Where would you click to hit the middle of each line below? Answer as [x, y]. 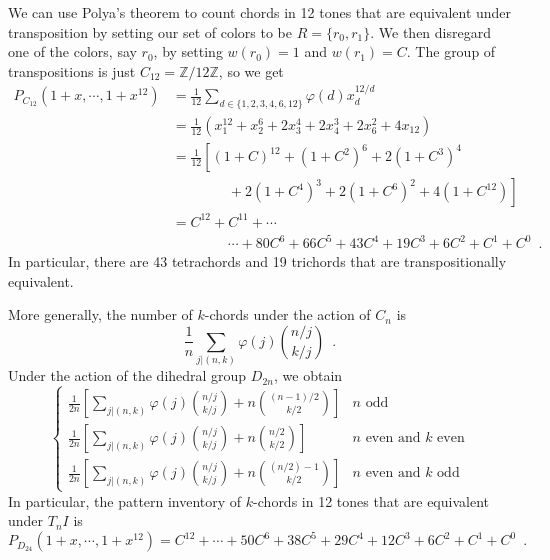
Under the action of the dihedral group [127, 375]
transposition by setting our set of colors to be [150, 31]
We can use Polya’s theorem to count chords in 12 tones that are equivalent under [260, 12]
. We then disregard [430, 31]
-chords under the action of [287, 314]
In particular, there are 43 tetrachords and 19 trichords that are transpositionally [257, 261]
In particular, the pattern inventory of [125, 500]
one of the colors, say [72, 51]
